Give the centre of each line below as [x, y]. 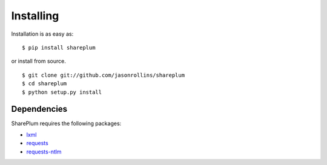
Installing [35, 16]
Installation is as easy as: [42, 34]
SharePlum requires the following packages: [66, 123]
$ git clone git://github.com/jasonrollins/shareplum [103, 75]
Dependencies [39, 109]
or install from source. [38, 61]
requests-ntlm [44, 152]
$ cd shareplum [45, 84]
